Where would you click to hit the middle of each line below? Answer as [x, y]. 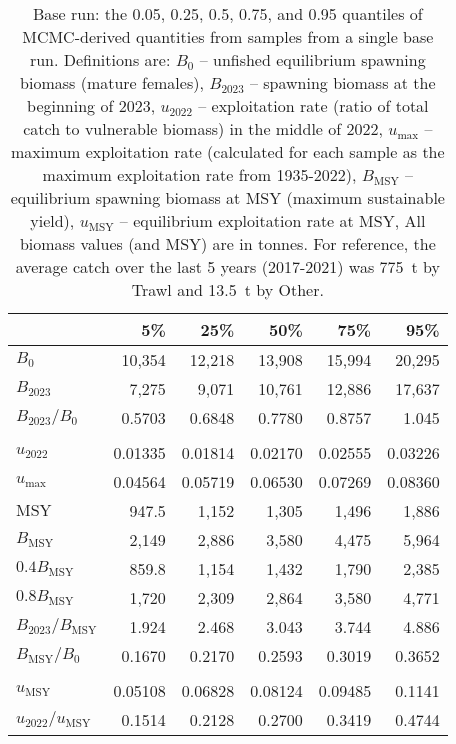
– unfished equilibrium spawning [312, 59]
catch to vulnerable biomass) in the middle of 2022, [203, 128]
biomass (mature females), [112, 82]
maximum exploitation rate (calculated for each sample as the [228, 151]
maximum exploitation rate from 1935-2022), [199, 174]
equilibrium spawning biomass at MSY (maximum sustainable [227, 197]
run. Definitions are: [100, 59]
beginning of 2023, [91, 105]
